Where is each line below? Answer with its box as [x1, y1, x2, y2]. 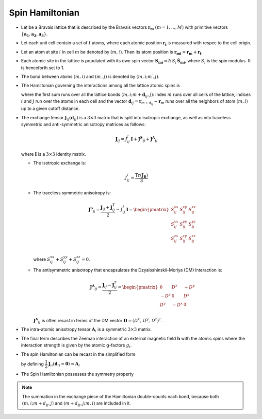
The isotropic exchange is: [33, 160, 86, 165]
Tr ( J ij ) [135, 173, 148, 179]
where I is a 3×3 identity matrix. [21, 151, 86, 157]
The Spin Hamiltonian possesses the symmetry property [21, 371, 134, 377]
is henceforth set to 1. [21, 65, 65, 71]
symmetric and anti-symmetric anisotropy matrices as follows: [21, 122, 146, 128]
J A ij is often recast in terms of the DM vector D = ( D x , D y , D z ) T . [33, 317, 163, 325]
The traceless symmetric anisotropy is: [33, 190, 111, 196]
